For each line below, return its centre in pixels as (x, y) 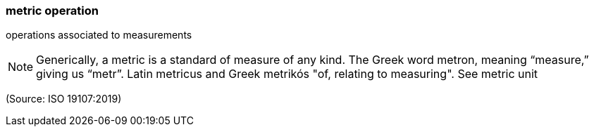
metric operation (52, 11)
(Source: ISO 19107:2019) (64, 99)
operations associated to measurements (99, 35)
